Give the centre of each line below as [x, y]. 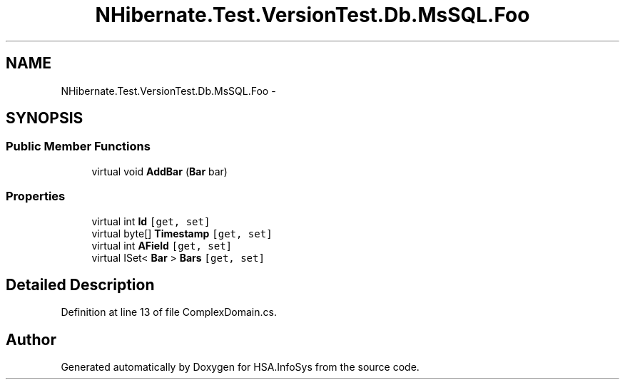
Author [31, 339]
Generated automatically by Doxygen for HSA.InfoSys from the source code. [240, 367]
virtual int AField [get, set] [162, 245]
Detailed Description [80, 284]
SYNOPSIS [45, 118]
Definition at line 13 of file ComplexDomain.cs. [169, 312]
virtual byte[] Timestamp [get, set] [182, 233]
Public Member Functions [78, 147]
